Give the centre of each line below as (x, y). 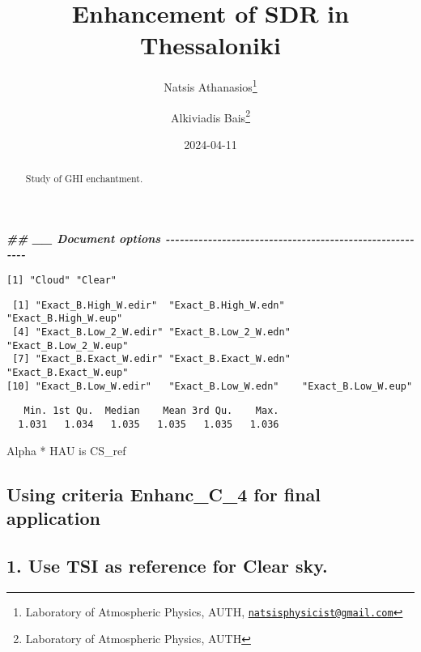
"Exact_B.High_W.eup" (65, 319)
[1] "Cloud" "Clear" (62, 281)
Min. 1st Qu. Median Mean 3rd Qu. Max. (151, 411)
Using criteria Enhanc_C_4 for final (164, 494)
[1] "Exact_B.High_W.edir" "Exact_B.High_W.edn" (149, 305)
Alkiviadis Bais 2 (210, 116)
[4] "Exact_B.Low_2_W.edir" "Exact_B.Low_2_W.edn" (151, 332)
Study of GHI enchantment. (84, 179)
